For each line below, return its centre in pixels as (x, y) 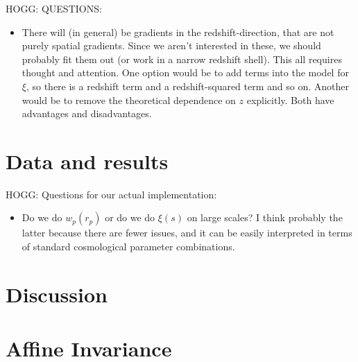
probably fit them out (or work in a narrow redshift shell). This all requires (182, 59)
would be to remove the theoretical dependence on (129, 100)
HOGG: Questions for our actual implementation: (111, 194)
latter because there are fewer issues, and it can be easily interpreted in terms (187, 233)
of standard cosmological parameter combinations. (128, 247)
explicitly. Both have (290, 100)
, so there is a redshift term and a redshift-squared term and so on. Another (188, 86)
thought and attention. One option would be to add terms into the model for (185, 72)
